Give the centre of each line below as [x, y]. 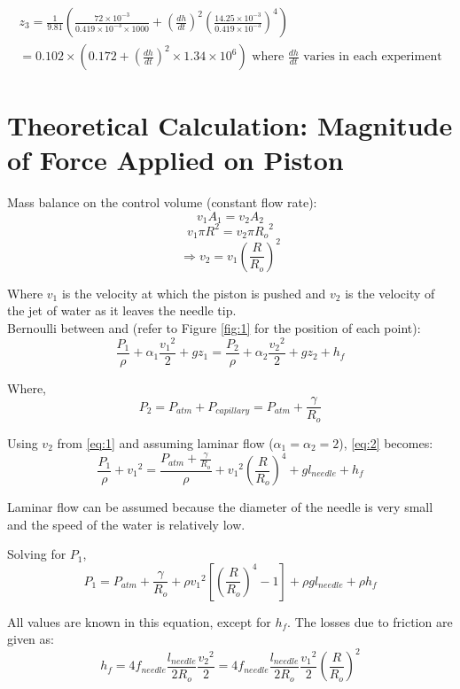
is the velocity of [390, 293]
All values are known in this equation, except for [139, 621]
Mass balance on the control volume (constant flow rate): [162, 202]
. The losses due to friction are [370, 621]
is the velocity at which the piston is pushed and [194, 293]
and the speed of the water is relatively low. [126, 524]
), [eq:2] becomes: [386, 442]
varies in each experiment [373, 57]
